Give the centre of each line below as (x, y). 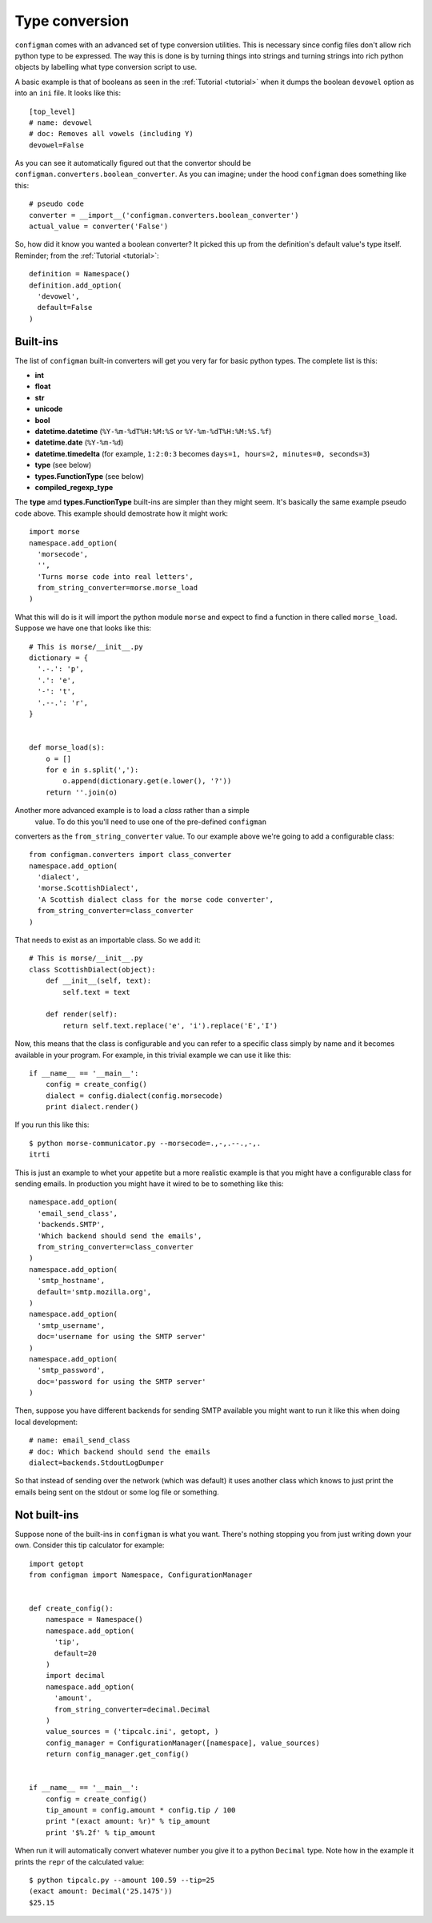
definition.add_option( (76, 285)
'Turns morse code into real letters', (115, 576)
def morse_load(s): (67, 748)
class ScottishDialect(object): (92, 970)
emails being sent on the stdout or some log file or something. (117, 1492)
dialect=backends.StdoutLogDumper (96, 1463)
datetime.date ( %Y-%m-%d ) (79, 443)
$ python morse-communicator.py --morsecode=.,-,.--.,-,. (145, 1143)
